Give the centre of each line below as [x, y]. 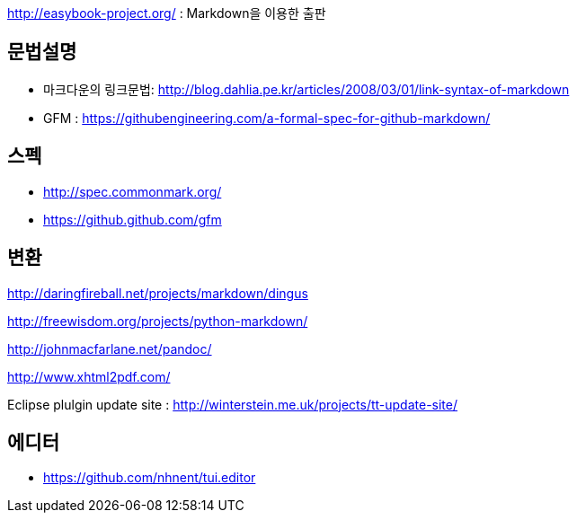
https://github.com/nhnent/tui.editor [150, 478]
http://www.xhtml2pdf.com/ [89, 376]
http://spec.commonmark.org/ [133, 191]
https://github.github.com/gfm [133, 219]
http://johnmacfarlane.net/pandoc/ [110, 348]
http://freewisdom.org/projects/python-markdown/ [158, 321]
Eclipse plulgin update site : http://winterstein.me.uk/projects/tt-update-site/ [233, 404]
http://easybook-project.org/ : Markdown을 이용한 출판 [167, 13]
